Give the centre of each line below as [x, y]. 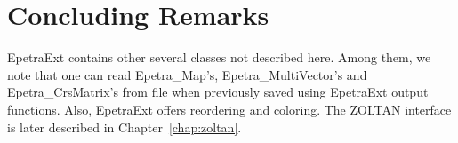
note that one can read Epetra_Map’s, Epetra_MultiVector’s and [187, 74]
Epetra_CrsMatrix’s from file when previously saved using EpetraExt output [218, 92]
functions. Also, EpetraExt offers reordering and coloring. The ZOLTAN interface [229, 109]
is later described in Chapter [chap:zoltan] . [125, 127]
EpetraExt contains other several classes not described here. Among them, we [219, 57]
